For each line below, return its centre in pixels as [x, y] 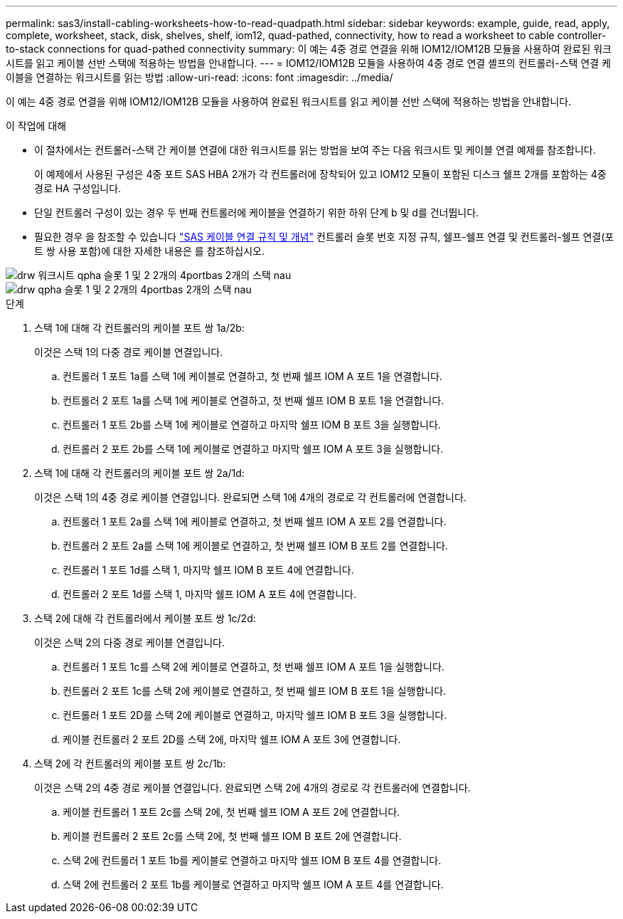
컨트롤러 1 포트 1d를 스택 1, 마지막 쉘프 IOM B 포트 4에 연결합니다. [208, 570]
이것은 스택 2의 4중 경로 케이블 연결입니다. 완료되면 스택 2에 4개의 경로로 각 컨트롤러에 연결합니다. [252, 788]
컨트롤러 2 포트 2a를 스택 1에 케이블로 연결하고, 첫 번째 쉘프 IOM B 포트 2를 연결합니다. [255, 546]
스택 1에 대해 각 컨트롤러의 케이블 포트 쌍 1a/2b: [139, 328]
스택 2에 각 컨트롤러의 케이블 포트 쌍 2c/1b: [130, 763]
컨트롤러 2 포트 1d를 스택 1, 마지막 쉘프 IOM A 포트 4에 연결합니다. [209, 594]
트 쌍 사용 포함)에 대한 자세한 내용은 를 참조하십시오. [149, 251]
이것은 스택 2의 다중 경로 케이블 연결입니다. [130, 642]
